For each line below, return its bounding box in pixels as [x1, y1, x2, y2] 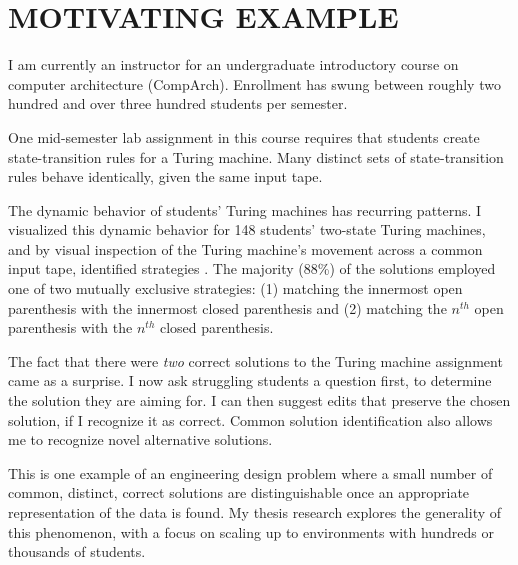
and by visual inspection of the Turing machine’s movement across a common [8, 238, 483, 259]
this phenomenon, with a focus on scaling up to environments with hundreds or [8, 521, 494, 542]
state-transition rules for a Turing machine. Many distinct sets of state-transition [8, 146, 504, 167]
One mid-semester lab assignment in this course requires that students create [8, 126, 480, 147]
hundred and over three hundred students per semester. [8, 93, 348, 114]
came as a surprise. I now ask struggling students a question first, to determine [8, 370, 492, 391]
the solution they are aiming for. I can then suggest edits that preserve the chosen [8, 390, 511, 411]
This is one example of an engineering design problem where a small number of [8, 462, 493, 483]
